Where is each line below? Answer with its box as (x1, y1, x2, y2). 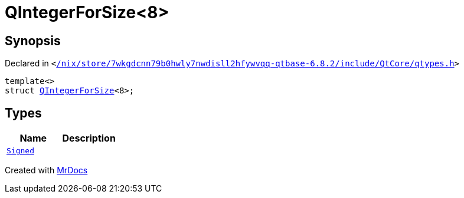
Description (62, 132, 116, 145)
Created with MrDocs (5, 165, 88, 176)
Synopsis (5, 33, 61, 48)
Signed (6, 146, 34, 156)
